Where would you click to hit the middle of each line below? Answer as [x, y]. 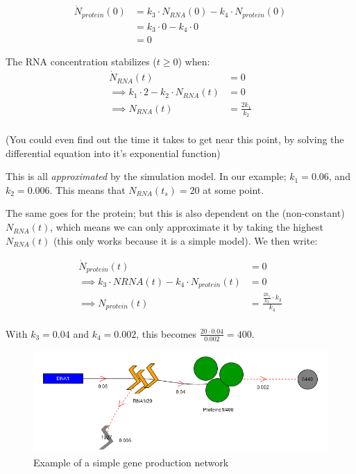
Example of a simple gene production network [131, 462]
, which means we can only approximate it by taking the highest [187, 227]
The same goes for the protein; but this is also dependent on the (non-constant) [175, 213]
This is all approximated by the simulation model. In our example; [146, 176]
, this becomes [167, 333]
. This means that [87, 189]
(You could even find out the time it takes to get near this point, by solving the [175, 139]
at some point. [234, 189]
